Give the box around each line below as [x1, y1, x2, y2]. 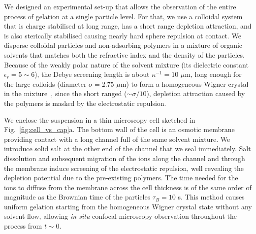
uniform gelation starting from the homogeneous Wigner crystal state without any [4, 201, 252, 211]
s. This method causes [178, 192, 245, 202]
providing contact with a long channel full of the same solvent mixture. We [4, 134, 230, 144]
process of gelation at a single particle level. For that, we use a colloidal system [4, 11, 243, 21]
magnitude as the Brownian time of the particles [4, 192, 151, 202]
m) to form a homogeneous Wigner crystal [120, 78, 249, 89]
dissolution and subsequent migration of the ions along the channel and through [4, 153, 245, 163]
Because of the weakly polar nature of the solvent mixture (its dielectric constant [4, 59, 249, 69]
